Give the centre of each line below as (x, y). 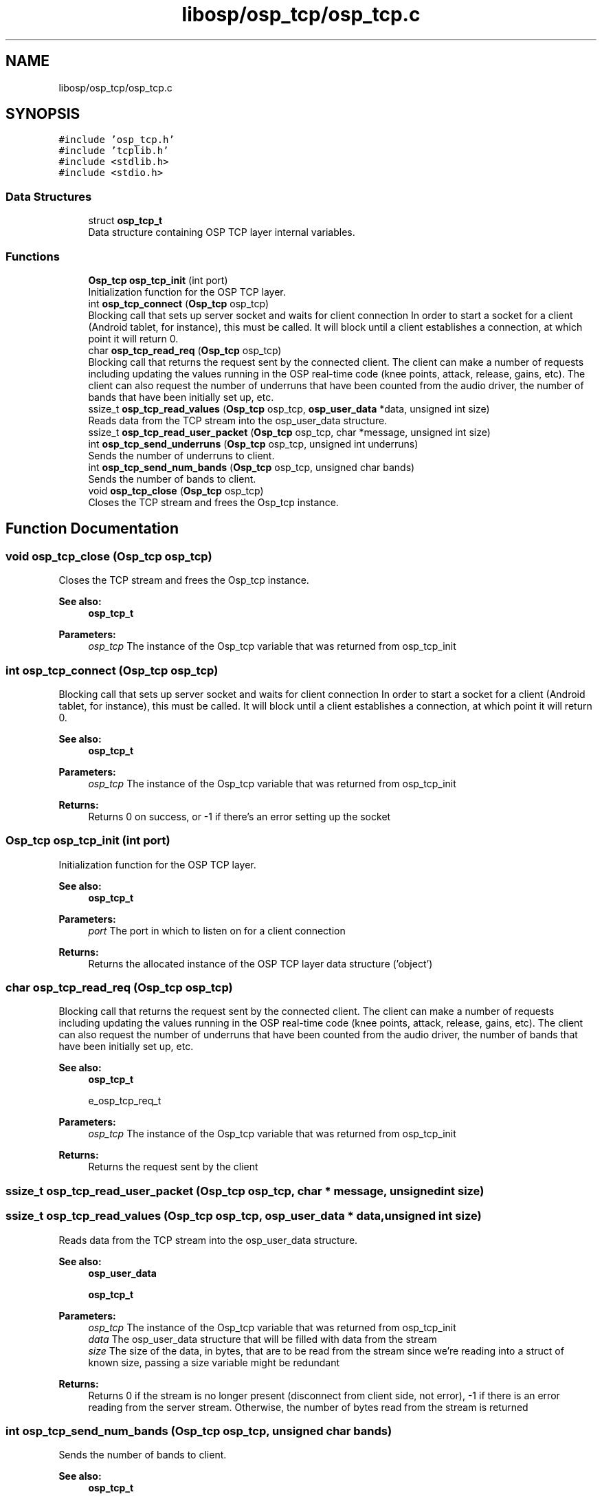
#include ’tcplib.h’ (114, 151)
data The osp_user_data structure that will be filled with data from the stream (263, 1339)
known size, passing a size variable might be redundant (214, 1362)
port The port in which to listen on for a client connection (217, 930)
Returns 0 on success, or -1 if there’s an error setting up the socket (239, 816)
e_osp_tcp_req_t (125, 1101)
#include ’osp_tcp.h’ (116, 140)
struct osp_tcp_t (125, 221)
